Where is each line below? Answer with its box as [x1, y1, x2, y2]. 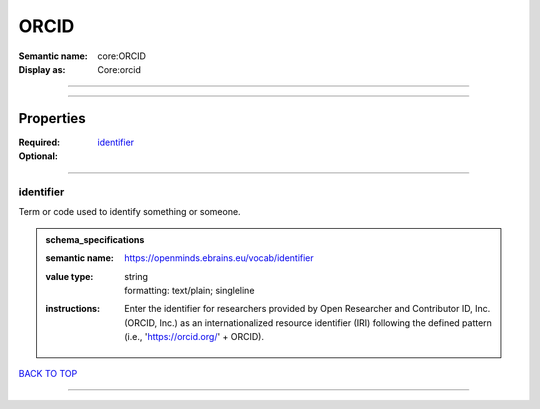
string [124, 270, 149, 282]
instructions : [45, 303, 100, 315]
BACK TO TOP [18, 367, 78, 379]
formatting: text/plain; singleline [124, 284, 255, 296]
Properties [18, 110, 86, 127]
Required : [18, 136, 60, 148]
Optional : [18, 150, 59, 162]
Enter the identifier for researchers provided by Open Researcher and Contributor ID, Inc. [124, 303, 491, 315]
